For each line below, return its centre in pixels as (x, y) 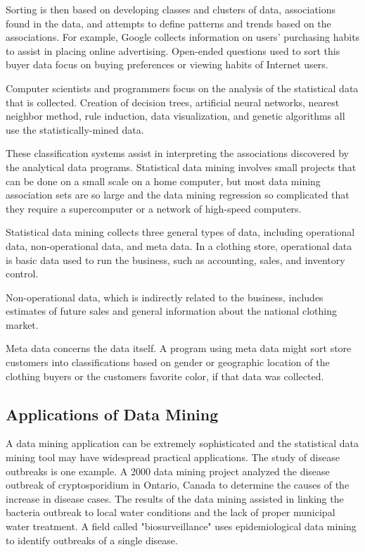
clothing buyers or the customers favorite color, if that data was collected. (165, 376)
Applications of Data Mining (112, 414)
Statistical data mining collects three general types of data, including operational (180, 232)
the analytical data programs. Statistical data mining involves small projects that (181, 167)
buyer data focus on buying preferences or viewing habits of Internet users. (167, 64)
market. (22, 324)
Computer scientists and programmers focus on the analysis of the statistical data (182, 88)
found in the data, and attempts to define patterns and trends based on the (168, 23)
